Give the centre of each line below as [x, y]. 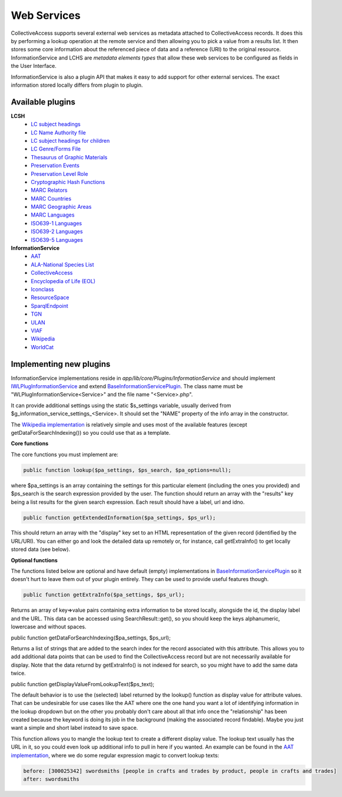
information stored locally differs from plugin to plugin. [77, 85]
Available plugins [43, 102]
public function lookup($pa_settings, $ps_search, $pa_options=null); [127, 470]
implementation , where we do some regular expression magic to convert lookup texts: [115, 755]
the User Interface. [34, 66]
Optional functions [34, 560]
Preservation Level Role [59, 173]
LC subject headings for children [70, 140]
